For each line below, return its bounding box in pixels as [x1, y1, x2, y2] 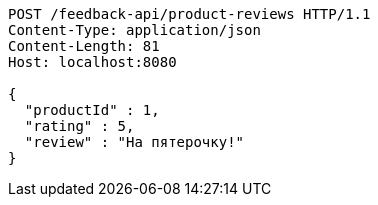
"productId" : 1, [24, 102, 160, 118]
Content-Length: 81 [8, 38, 160, 54]
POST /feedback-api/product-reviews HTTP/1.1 [8, 6, 371, 22]
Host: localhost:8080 [8, 54, 177, 70]
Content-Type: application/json [8, 22, 261, 38]
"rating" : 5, [24, 118, 135, 134]
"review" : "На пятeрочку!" [24, 134, 245, 150]
